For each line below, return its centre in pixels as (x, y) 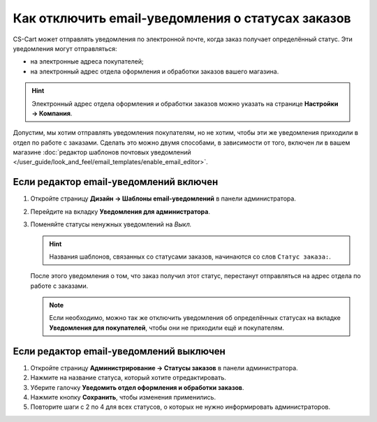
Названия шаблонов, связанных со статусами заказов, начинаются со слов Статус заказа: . (190, 256)
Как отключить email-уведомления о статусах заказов (182, 18)
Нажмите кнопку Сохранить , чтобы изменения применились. (123, 397)
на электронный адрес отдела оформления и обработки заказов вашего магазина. (155, 71)
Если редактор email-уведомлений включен (116, 182)
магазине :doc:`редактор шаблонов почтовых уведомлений (102, 152)
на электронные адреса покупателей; (87, 61)
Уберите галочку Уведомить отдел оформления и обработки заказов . (137, 387)
